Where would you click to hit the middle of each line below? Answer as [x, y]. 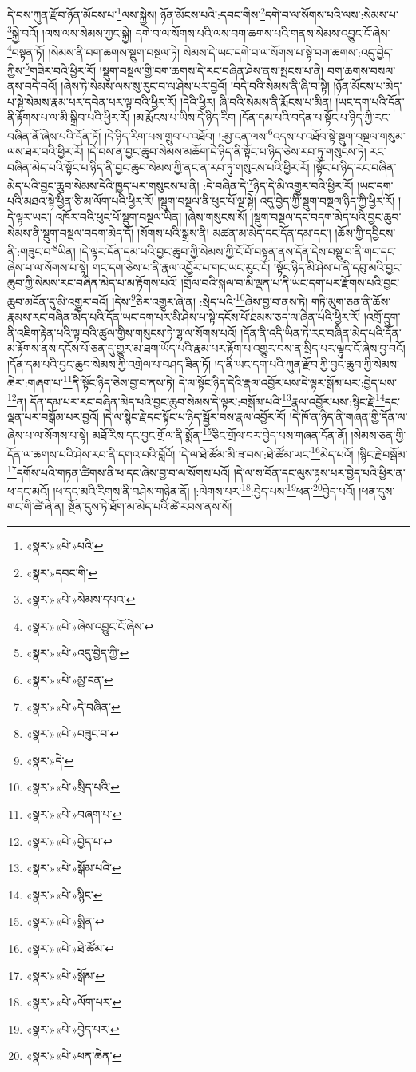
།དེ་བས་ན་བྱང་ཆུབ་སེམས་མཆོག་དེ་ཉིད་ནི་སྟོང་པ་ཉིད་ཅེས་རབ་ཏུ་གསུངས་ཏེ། [227, 151]
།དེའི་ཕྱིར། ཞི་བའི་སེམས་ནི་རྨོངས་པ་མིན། [256, 101]
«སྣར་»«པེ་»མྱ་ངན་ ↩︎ [69, 679]
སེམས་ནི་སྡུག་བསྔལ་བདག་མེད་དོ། [71, 232]
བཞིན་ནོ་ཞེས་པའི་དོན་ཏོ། [54, 135]
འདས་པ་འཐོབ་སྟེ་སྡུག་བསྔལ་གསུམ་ [339, 135]
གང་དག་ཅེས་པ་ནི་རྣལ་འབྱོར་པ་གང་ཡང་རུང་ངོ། [181, 267]
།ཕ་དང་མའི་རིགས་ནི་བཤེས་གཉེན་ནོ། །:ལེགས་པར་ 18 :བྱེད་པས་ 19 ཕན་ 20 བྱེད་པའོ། [204, 490]
